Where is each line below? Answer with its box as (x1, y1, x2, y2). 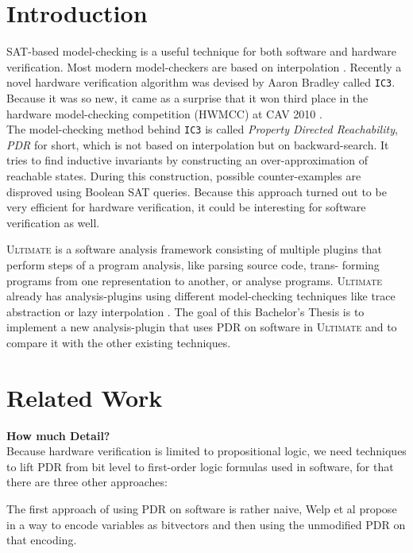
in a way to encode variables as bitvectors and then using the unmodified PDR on (6, 516, 406, 532)
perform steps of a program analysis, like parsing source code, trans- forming (6, 256, 380, 273)
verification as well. (6, 214, 100, 230)
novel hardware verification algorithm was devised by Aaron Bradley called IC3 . (6, 74, 396, 91)
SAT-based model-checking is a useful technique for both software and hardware (6, 43, 396, 60)
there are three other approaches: (6, 474, 168, 490)
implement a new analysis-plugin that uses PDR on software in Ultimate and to (6, 319, 397, 335)
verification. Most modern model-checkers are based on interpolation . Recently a (6, 58, 402, 75)
